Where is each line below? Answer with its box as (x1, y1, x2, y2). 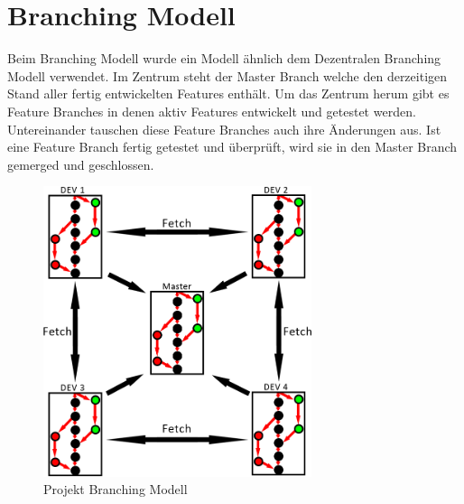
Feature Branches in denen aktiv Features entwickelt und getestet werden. (7, 101, 416, 120)
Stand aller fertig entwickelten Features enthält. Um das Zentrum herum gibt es (7, 84, 450, 103)
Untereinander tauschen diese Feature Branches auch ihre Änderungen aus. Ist (7, 119, 441, 138)
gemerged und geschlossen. (7, 154, 154, 173)
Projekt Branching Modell (43, 480, 188, 499)
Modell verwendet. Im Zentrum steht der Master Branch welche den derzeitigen (7, 66, 448, 85)
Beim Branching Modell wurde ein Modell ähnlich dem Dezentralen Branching (7, 49, 441, 68)
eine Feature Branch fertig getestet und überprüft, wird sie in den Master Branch (7, 137, 458, 156)
